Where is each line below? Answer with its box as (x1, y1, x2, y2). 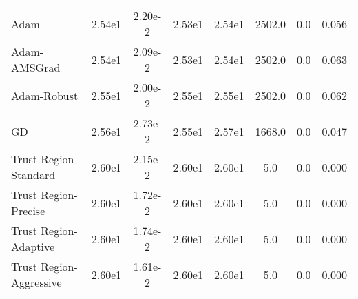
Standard (11, 167, 56, 183)
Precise (11, 203, 45, 218)
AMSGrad (11, 59, 61, 75)
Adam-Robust (11, 87, 78, 103)
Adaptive (11, 238, 55, 254)
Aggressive (11, 274, 62, 290)
